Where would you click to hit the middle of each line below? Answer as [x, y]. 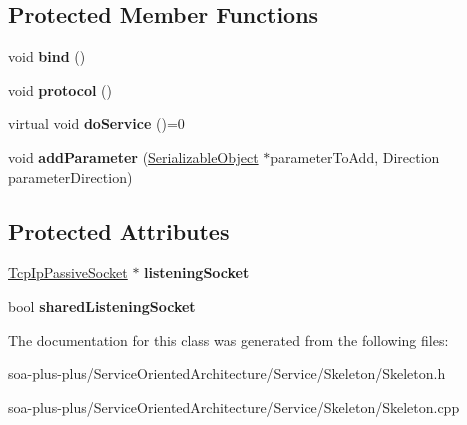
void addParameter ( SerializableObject [133, 156]
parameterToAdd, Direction [355, 156]
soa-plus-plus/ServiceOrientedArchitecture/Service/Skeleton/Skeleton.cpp [234, 406]
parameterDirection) [70, 176]
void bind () [47, 56]
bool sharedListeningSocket [102, 305]
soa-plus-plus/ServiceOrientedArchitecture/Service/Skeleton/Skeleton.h [227, 373]
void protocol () [60, 89]
